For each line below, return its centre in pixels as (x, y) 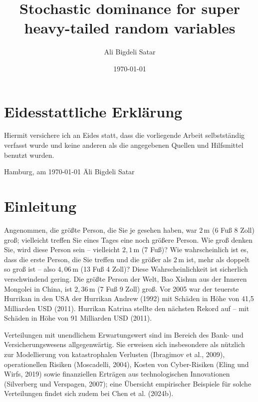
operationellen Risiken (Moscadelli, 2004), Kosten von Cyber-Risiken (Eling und (127, 364)
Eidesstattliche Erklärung (93, 111)
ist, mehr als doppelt (218, 259)
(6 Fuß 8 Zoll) (233, 229)
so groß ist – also (30, 269)
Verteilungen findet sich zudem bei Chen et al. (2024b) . (89, 393)
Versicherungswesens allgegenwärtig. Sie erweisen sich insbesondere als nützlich (125, 344)
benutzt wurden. (29, 155)
